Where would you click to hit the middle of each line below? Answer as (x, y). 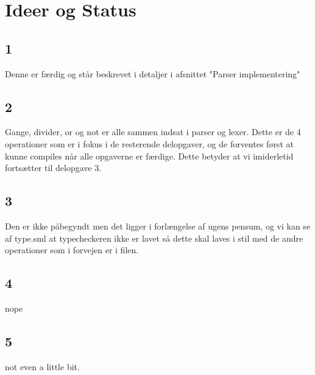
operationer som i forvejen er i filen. (72, 250)
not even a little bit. (42, 366)
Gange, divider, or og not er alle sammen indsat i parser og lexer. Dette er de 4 (153, 132)
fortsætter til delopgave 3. (53, 168)
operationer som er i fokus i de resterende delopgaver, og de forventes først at (149, 143)
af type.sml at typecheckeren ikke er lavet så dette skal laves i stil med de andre (154, 238)
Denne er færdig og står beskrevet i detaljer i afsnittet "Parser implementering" (153, 73)
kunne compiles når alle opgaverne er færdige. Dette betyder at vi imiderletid (149, 156)
